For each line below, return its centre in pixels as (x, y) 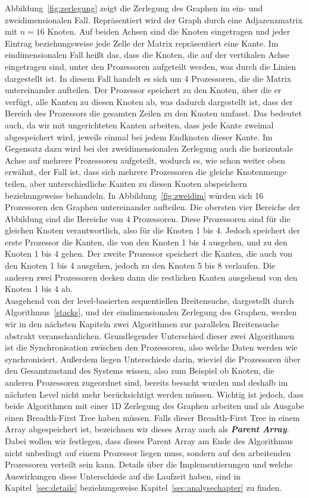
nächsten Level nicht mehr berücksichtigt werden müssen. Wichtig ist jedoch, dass (154, 394)
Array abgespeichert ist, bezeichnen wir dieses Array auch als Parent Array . (147, 429)
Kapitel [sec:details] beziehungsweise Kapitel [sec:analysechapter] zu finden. (143, 488)
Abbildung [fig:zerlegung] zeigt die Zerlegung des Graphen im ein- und (134, 8)
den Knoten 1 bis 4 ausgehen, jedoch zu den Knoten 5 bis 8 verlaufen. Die (140, 265)
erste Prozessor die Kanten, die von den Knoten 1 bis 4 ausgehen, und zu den (146, 242)
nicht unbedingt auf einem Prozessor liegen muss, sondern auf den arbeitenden (148, 452)
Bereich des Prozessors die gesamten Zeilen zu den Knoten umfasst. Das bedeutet (154, 113)
